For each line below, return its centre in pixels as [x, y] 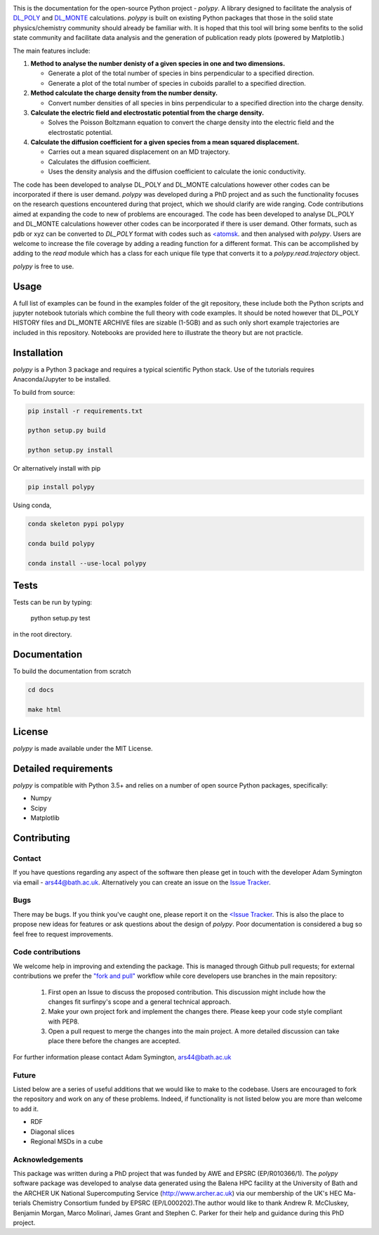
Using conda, [32, 505]
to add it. [26, 1109]
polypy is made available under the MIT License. [83, 749]
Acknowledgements [48, 1159]
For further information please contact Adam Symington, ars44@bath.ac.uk [122, 1057]
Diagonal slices [53, 1132]
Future [25, 1075]
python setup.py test [60, 618]
